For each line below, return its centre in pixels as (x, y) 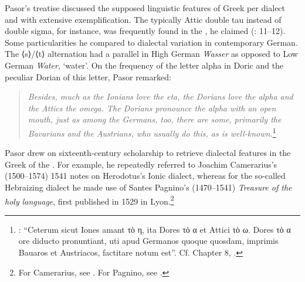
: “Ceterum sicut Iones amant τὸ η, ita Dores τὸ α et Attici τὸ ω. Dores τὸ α (155, 229)
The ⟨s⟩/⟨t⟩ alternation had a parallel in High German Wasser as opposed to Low (151, 54)
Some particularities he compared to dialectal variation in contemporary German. (151, 42)
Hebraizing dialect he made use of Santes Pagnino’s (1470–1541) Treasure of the (148, 187)
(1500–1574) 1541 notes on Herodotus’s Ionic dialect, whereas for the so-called (145, 176)
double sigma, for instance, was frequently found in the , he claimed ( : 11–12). (145, 31)
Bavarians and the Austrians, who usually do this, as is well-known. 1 (152, 132)
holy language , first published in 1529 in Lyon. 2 (89, 200)
